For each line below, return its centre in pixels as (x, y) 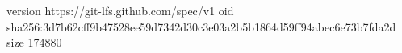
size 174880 (34, 42)
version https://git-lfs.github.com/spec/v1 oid (120, 10)
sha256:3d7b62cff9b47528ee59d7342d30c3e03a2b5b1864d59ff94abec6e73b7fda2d (201, 26)
